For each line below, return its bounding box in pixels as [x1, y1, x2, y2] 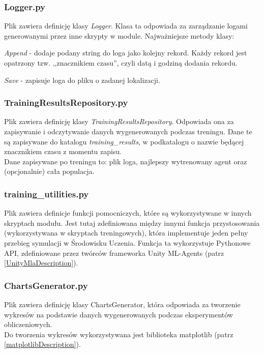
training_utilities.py [4, 187, 89, 200]
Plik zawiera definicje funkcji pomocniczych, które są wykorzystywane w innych [4, 208, 252, 218]
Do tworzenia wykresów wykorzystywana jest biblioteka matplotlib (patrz [4, 329, 233, 339]
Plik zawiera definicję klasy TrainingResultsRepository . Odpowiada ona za [4, 116, 234, 127]
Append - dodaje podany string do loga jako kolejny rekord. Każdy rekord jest [4, 47, 247, 58]
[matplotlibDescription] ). [4, 339, 81, 349]
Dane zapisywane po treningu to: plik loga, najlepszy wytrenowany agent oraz [4, 156, 247, 166]
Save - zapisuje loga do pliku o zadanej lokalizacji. [4, 74, 160, 85]
